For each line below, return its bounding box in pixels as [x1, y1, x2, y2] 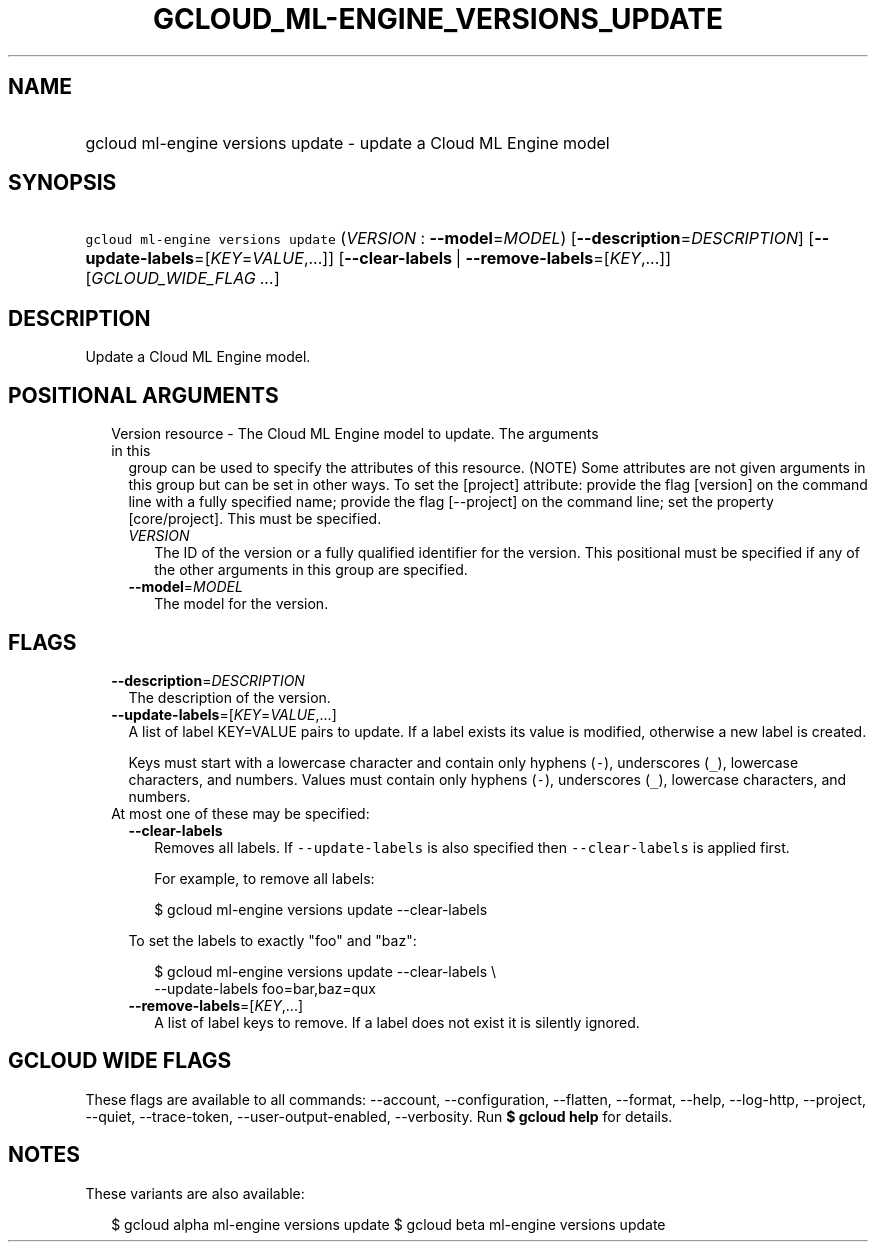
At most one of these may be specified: [111, 804, 370, 822]
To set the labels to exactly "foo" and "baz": [128, 931, 417, 949]
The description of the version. [128, 688, 331, 706]
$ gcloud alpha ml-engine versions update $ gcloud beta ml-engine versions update [111, 1215, 666, 1233]
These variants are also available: [85, 1184, 305, 1202]
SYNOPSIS [8, 170, 117, 196]
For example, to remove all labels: [154, 869, 375, 887]
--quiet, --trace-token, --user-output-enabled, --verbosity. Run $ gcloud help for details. [85, 1107, 673, 1125]
